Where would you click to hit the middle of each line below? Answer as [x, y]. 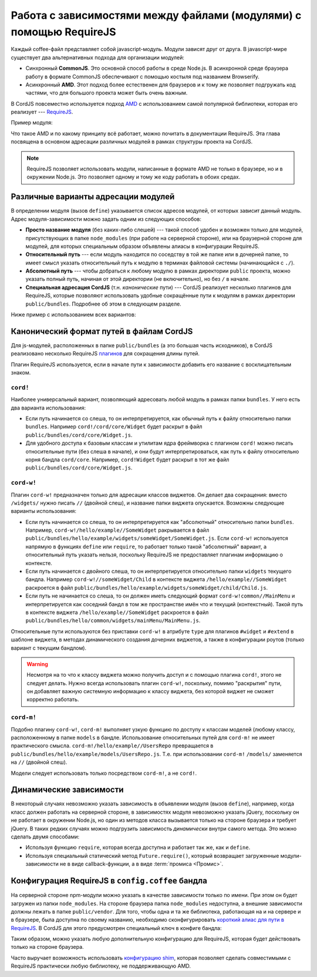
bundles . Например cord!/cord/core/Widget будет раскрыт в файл [114, 427]
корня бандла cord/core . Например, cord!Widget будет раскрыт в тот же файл [127, 459]
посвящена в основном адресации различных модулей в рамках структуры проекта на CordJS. [132, 142]
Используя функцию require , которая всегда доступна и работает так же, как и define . [138, 847]
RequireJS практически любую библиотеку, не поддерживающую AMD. [101, 966]
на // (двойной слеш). [39, 762]
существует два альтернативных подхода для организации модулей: [98, 57]
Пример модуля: [32, 123]
